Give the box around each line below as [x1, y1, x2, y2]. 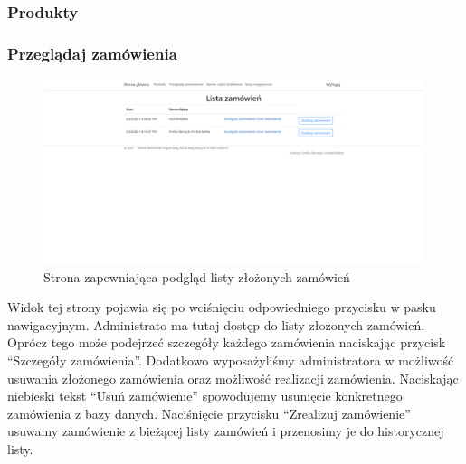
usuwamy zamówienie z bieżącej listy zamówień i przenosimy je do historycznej [7, 421, 444, 440]
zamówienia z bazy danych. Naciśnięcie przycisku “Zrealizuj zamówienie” [7, 403, 411, 422]
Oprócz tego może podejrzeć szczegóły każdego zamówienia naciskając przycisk [7, 333, 446, 352]
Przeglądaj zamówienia [7, 42, 177, 64]
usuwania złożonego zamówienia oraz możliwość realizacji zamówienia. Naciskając [7, 368, 459, 387]
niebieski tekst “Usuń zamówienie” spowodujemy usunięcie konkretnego [7, 386, 403, 405]
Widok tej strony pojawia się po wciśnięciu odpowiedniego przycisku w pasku [7, 298, 436, 317]
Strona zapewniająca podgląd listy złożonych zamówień [43, 267, 350, 286]
